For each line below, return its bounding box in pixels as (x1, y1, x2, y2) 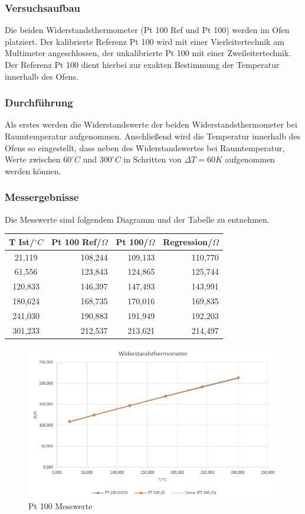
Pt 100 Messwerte (28, 499, 93, 512)
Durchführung (5, 95, 73, 110)
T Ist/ (9, 235, 35, 248)
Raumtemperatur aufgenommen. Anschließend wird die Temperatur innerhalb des (5, 130, 301, 142)
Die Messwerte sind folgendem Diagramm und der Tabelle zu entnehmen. (5, 213, 270, 225)
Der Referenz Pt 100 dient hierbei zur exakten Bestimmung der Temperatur (5, 58, 280, 70)
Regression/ (163, 235, 212, 248)
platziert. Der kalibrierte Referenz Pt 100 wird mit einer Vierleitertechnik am (5, 35, 284, 47)
